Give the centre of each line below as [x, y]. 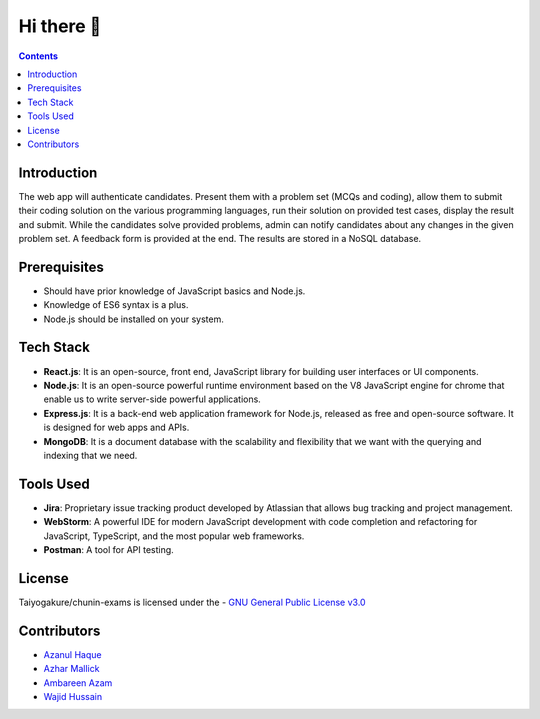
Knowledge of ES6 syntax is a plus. [116, 305]
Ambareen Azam [78, 682]
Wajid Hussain [73, 696]
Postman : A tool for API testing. [108, 549]
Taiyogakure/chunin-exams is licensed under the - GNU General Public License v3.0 [192, 602]
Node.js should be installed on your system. [133, 319]
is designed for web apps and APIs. [116, 427]
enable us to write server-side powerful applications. [152, 399]
